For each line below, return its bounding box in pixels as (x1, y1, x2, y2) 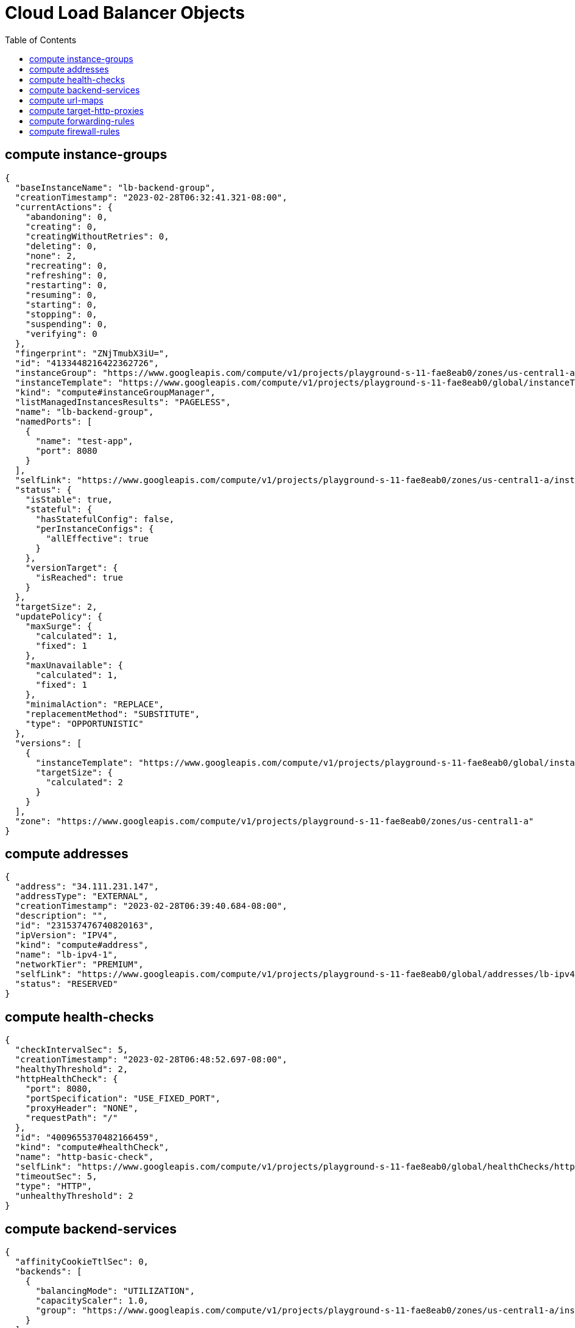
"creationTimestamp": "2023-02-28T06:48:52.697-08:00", (15, 1054, 287, 1065)
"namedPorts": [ (15, 416, 93, 426)
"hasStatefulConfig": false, (35, 514, 175, 524)
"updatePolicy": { (15, 611, 103, 621)
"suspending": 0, (25, 319, 108, 329)
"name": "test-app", (35, 436, 133, 446)
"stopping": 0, (25, 309, 97, 319)
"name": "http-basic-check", (15, 1152, 154, 1162)
